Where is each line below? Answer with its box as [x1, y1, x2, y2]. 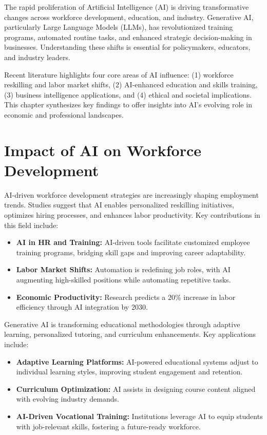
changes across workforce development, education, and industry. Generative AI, [4, 11, 254, 22]
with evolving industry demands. [16, 393, 119, 404]
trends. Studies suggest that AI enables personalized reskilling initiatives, [4, 199, 234, 210]
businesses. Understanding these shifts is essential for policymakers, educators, [4, 42, 251, 52]
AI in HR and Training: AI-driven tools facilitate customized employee [16, 237, 250, 248]
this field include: [4, 219, 59, 230]
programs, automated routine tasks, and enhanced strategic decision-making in [4, 31, 252, 42]
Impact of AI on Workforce [4, 139, 201, 160]
